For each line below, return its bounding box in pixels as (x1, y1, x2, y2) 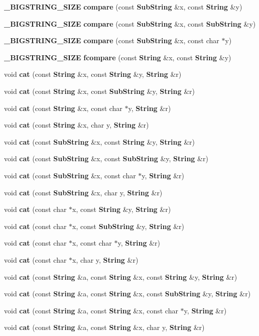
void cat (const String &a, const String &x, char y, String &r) (4, 322, 205, 332)
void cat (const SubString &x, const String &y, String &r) (4, 136, 195, 147)
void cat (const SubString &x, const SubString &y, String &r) (4, 153, 208, 164)
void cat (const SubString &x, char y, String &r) (4, 187, 163, 197)
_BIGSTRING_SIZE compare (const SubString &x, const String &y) (4, 2, 242, 12)
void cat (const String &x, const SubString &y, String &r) (4, 85, 195, 96)
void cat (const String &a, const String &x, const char (4, 305, 178, 315)
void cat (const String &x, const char (4, 102, 122, 113)
